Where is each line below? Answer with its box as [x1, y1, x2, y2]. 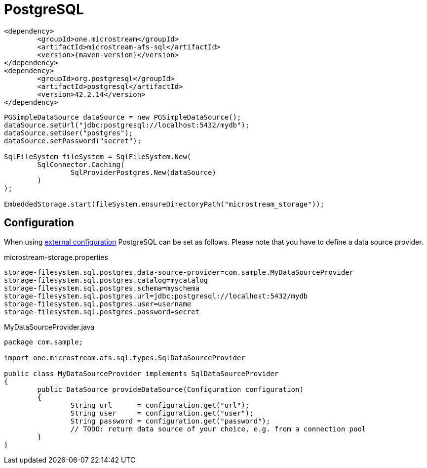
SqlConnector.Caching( [37, 160, 125, 169]
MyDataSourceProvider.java [4, 322, 95, 331]
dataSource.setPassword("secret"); [4, 136, 142, 145]
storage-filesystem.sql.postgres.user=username [4, 299, 192, 308]
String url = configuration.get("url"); [70, 401, 250, 409]
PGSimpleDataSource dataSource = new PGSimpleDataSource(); [4, 113, 241, 121]
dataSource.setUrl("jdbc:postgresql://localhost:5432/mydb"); [4, 121, 250, 129]
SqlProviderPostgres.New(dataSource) [70, 168, 216, 176]
